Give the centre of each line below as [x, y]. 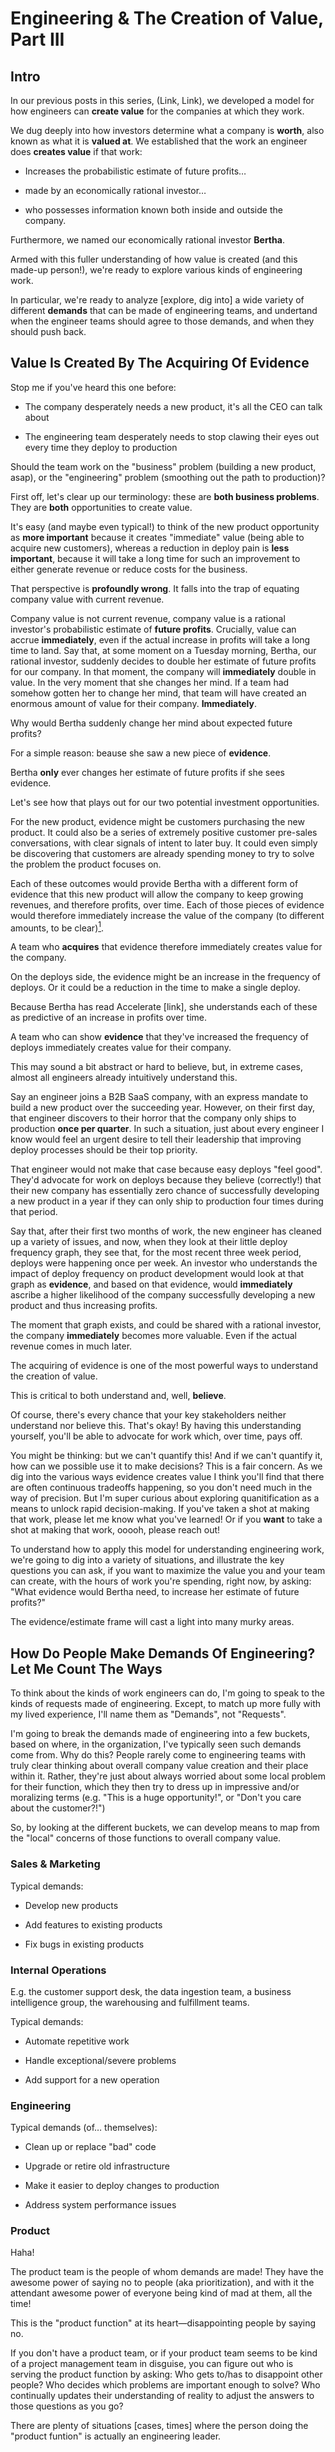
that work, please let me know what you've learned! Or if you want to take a [166, 1519]
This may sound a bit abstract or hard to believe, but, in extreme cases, [157, 1067]
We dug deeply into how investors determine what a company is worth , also [167, 130]
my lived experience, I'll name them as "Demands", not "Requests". [148, 1714]
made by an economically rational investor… [115, 190]
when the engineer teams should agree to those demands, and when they [162, 321]
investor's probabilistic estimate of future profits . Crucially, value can [153, 629]
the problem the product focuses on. [86, 864]
